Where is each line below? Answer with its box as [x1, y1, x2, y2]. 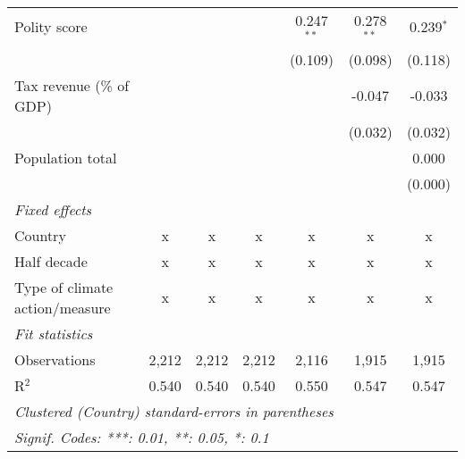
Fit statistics [14, 322, 93, 344]
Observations [14, 348, 96, 370]
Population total [14, 146, 117, 168]
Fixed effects [14, 198, 92, 220]
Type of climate [14, 276, 114, 297]
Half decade [14, 250, 88, 271]
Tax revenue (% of [14, 74, 130, 96]
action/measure [14, 296, 111, 318]
